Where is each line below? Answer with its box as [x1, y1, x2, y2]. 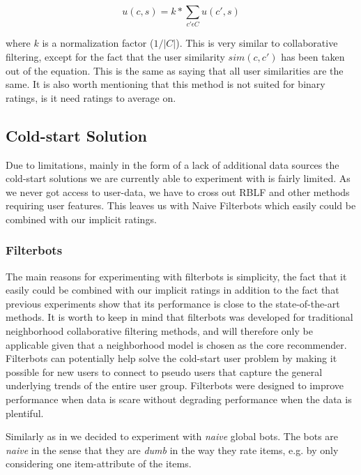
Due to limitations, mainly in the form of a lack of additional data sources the [6, 157, 339, 172]
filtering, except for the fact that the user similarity [6, 49, 225, 63]
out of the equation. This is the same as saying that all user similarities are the [6, 63, 344, 77]
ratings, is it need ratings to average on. [6, 90, 176, 105]
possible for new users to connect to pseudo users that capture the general [6, 364, 323, 379]
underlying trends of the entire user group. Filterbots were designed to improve [6, 378, 344, 393]
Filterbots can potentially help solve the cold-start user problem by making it [6, 351, 337, 365]
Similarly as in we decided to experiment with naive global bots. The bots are [6, 429, 339, 444]
